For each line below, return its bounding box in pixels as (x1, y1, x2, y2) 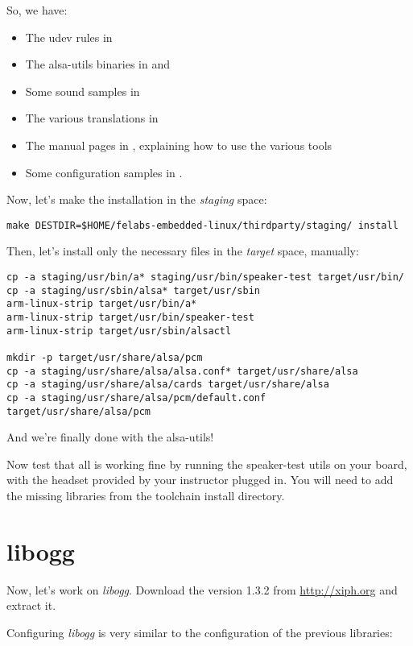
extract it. (6, 597, 56, 614)
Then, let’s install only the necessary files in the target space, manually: (6, 242, 359, 259)
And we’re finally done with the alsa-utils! (6, 429, 214, 445)
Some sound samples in (25, 82, 140, 99)
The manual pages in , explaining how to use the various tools (25, 136, 332, 153)
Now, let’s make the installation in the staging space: (6, 191, 267, 208)
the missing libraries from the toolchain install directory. (6, 487, 285, 503)
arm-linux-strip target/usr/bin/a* (6, 298, 197, 310)
